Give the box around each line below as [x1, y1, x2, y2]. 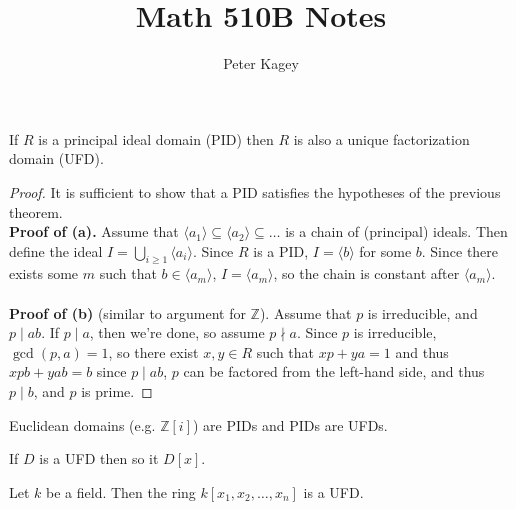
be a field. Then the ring [46, 481, 196, 502]
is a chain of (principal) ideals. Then [285, 221, 508, 242]
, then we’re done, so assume [89, 322, 265, 343]
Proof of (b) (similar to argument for [9, 302, 246, 323]
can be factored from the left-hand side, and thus [183, 361, 485, 382]
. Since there [421, 240, 499, 261]
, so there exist [108, 341, 199, 362]
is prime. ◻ [81, 381, 153, 402]
